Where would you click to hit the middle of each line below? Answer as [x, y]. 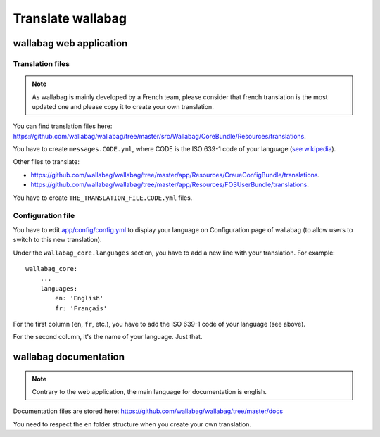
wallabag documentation [69, 357]
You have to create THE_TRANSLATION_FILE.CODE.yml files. [103, 198]
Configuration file [44, 216]
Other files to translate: [46, 162]
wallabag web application [70, 43]
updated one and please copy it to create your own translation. [123, 106]
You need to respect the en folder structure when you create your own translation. [132, 424]
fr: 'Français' [81, 308]
